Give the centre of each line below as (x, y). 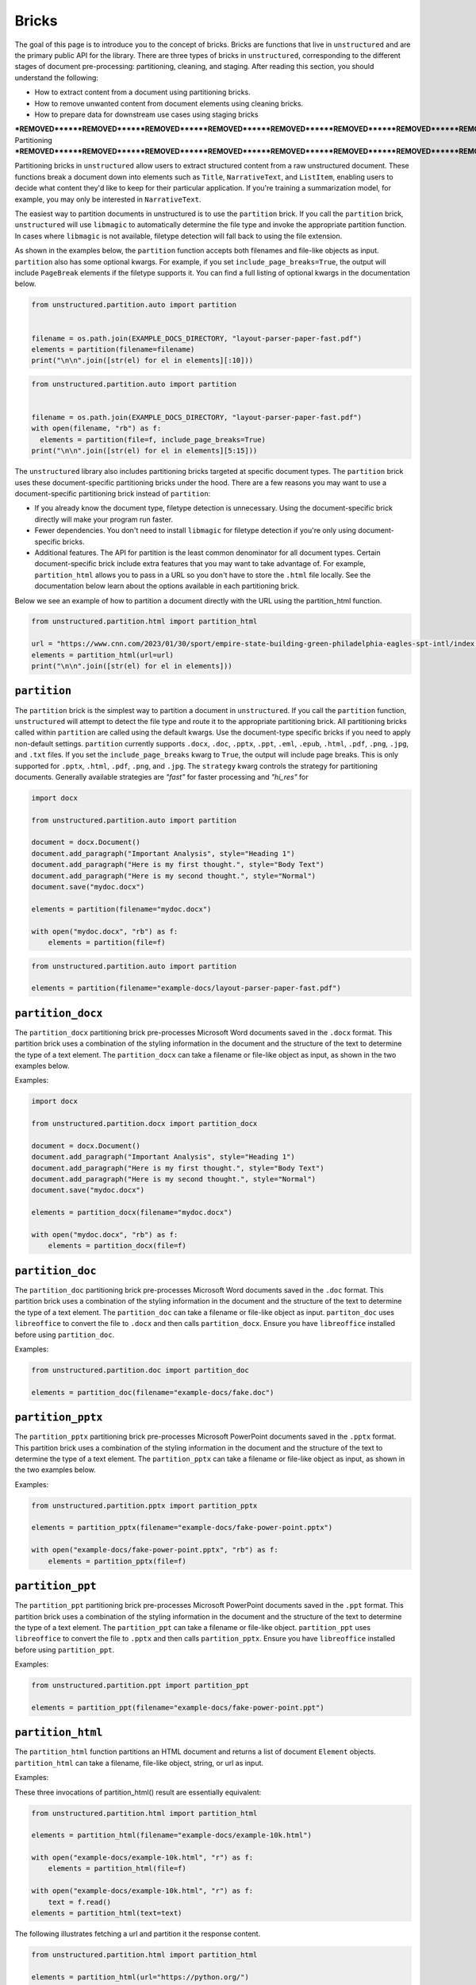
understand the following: (57, 77)
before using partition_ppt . (65, 1650)
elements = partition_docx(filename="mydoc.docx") (132, 1212)
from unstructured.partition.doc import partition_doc (140, 1370)
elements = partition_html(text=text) (107, 1913)
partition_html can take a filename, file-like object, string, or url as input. (139, 1763)
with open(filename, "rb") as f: (96, 428)
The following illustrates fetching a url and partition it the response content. (138, 1934)
